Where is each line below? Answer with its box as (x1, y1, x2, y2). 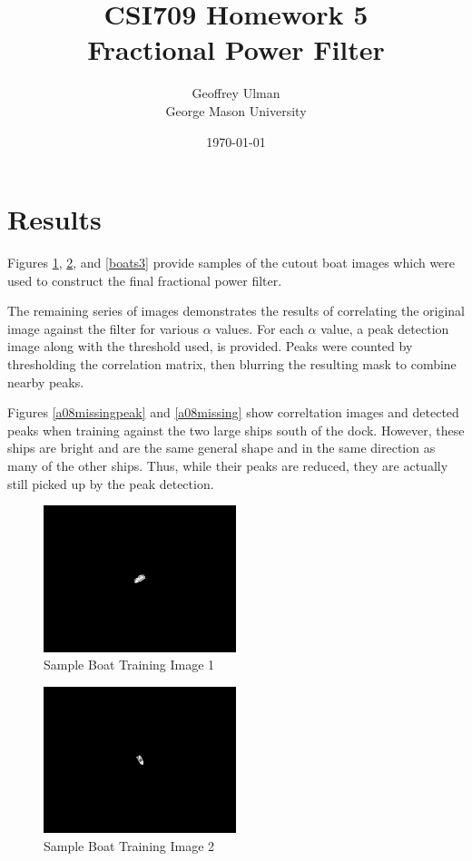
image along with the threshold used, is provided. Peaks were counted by (7, 337, 413, 356)
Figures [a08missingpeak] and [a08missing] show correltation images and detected (7, 403, 459, 422)
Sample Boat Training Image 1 (44, 655, 215, 674)
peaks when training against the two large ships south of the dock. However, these (7, 420, 465, 439)
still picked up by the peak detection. (7, 474, 214, 493)
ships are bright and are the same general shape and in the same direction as (7, 438, 436, 457)
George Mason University (165, 101, 307, 120)
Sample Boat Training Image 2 (44, 837, 215, 856)
